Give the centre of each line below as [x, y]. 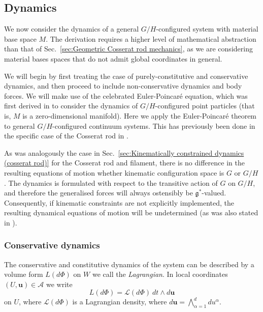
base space [20, 38]
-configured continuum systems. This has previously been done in [154, 125]
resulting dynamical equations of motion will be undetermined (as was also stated [131, 212]
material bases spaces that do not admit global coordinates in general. [113, 58]
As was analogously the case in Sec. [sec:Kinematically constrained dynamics [124, 152]
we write [59, 284]
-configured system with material [207, 29]
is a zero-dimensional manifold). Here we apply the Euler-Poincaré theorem [140, 115]
